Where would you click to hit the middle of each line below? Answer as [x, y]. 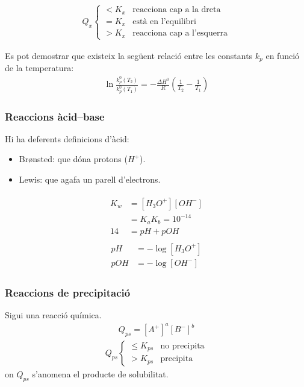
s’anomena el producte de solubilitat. [100, 373]
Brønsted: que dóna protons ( [73, 159]
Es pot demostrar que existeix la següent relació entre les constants [129, 55]
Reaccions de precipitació [68, 292]
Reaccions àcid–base [55, 116]
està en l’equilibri [164, 21]
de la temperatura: [39, 68]
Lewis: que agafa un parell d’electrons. [90, 179]
